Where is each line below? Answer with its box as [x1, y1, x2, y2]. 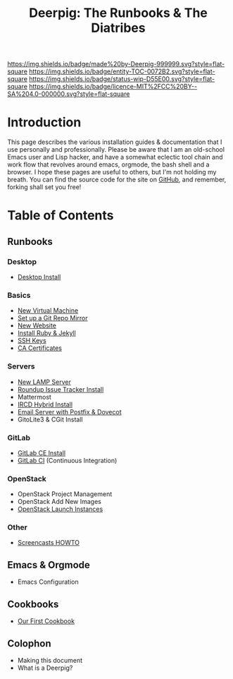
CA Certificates [17, 344, 62, 352]
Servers [7, 361, 35, 371]
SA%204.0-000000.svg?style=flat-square [7, 90, 130, 98]
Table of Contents [7, 208, 114, 224]
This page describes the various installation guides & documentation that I [7, 138, 222, 146]
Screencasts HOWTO [17, 539, 80, 547]
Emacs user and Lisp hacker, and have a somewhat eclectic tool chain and [7, 153, 223, 162]
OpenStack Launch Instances [17, 505, 103, 513]
